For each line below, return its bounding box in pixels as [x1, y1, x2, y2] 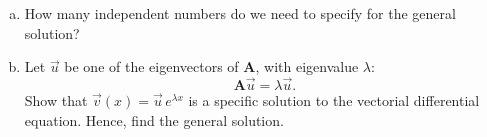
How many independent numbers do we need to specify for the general [24, 3, 456, 23]
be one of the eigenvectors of [64, 56, 239, 77]
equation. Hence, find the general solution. [24, 109, 284, 130]
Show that [24, 90, 88, 110]
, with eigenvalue [255, 56, 359, 77]
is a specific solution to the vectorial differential [188, 90, 480, 110]
